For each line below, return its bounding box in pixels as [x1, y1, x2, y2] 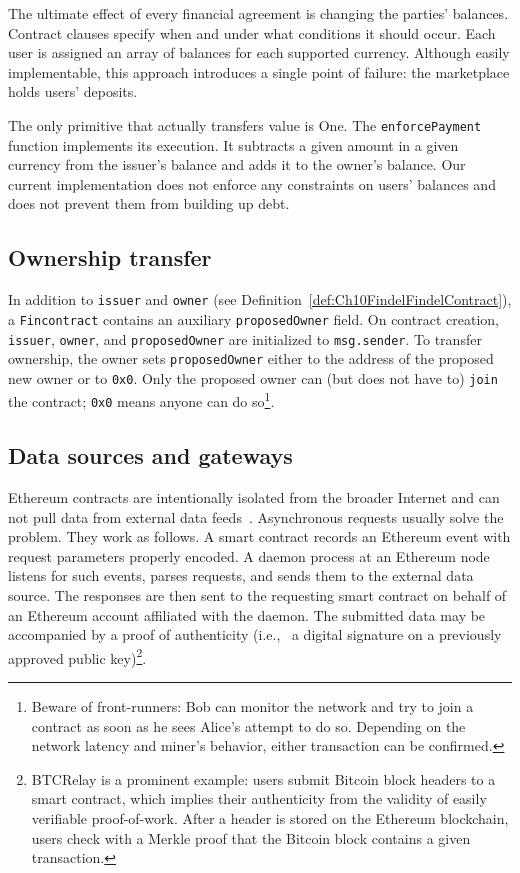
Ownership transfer [8, 242, 212, 273]
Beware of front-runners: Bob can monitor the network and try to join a [31, 696, 474, 716]
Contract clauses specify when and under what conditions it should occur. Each [8, 22, 496, 43]
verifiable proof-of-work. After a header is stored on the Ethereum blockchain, [31, 807, 509, 828]
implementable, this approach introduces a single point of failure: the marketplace [8, 61, 510, 82]
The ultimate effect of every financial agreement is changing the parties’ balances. [8, 3, 509, 23]
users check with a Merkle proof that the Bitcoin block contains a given [31, 827, 471, 848]
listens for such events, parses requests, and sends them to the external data [8, 565, 474, 586]
